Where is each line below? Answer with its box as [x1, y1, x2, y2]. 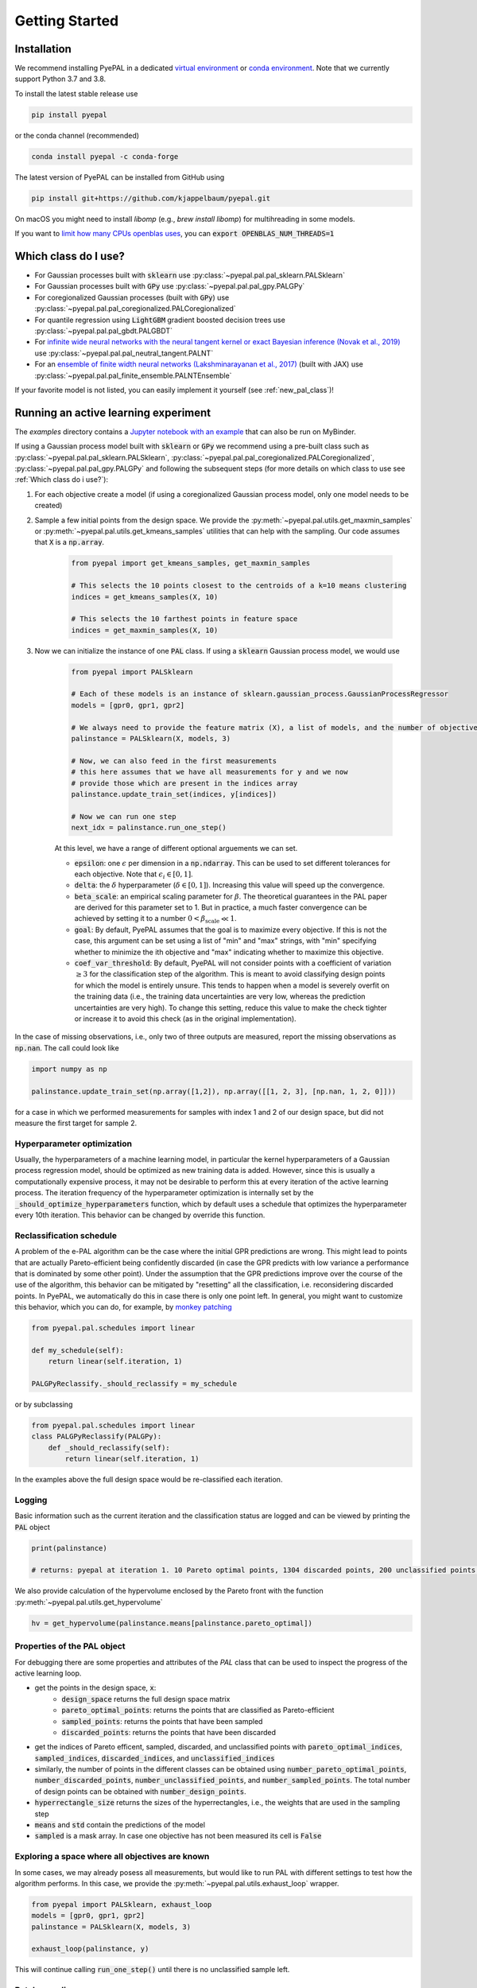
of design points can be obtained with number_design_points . [34, 1786, 246, 1796]
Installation [14, 42, 72, 56]
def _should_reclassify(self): [48, 1443, 170, 1452]
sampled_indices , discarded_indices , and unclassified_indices [34, 1753, 275, 1763]
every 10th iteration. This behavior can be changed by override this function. [14, 1210, 266, 1220]
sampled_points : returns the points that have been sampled [61, 1716, 263, 1726]
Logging [14, 1494, 48, 1505]
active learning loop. [14, 1668, 82, 1678]
